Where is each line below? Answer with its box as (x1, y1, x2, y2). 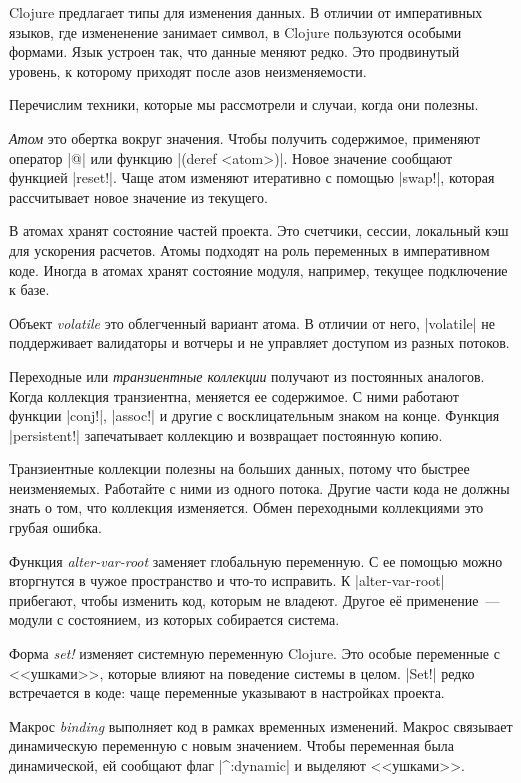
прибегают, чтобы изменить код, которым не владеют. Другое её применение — (9, 589, 500, 610)
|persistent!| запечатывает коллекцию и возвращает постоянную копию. (9, 424, 443, 445)
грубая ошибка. (9, 517, 102, 538)
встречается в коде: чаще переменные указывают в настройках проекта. (9, 682, 445, 703)
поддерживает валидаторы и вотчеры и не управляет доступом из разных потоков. (9, 332, 510, 353)
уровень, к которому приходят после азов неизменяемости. (9, 60, 367, 81)
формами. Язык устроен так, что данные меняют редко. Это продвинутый (9, 41, 460, 62)
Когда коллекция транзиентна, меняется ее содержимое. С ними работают (9, 385, 459, 406)
